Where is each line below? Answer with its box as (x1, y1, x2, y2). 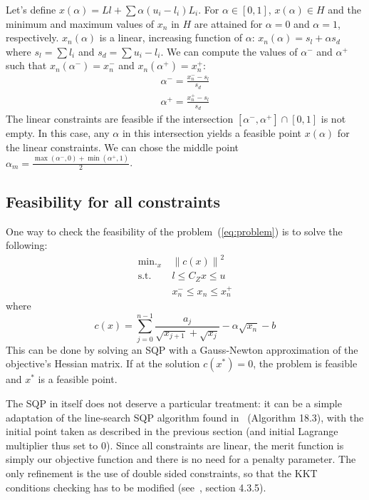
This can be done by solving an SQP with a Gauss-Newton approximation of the (6, 342, 358, 357)
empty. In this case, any (6, 126, 110, 141)
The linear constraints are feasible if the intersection (6, 111, 234, 126)
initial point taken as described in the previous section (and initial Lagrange (6, 424, 338, 439)
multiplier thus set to (6, 437, 98, 452)
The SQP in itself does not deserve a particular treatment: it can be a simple (6, 395, 342, 410)
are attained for (194, 16, 263, 31)
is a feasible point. (38, 372, 118, 387)
